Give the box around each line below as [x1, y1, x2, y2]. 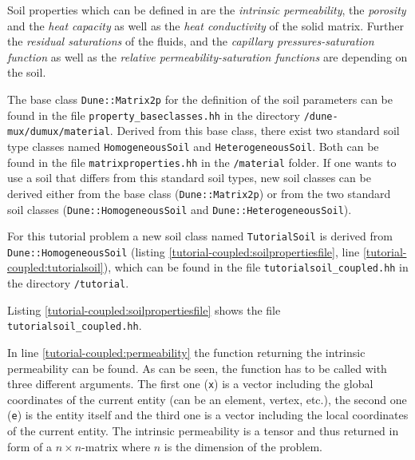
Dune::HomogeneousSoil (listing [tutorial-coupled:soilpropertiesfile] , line [7, 243, 360, 260]
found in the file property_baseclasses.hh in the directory [7, 106, 300, 123]
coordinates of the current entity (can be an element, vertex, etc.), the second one [7, 391, 407, 407]
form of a [7, 438, 53, 454]
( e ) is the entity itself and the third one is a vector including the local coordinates [7, 406, 409, 423]
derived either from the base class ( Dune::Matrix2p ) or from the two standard [7, 184, 391, 201]
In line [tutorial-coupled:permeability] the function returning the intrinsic [7, 344, 366, 361]
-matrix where [81, 438, 151, 454]
